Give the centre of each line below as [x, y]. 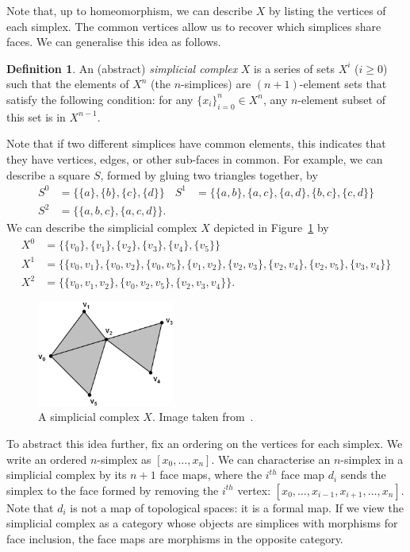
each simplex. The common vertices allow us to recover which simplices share [194, 26]
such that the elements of [68, 84]
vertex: [254, 490]
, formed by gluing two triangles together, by [209, 174]
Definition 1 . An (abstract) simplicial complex [122, 68]
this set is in [36, 116]
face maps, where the [211, 475]
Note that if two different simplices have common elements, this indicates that [196, 143]
